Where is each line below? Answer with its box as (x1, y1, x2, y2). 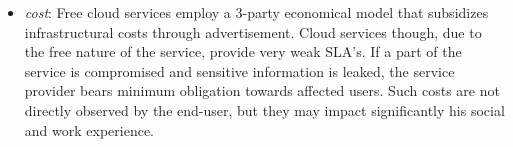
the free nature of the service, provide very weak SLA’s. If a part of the (24, 41, 462, 62)
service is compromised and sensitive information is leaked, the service (24, 60, 455, 81)
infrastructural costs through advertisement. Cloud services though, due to (24, 21, 482, 42)
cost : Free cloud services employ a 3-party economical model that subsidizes (24, 2, 489, 22)
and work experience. (24, 119, 154, 140)
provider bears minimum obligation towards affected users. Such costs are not (24, 80, 500, 101)
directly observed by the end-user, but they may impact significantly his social (24, 99, 505, 120)
